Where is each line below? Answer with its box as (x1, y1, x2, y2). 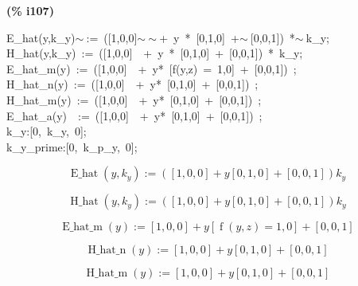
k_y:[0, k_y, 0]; (6, 123, 87, 139)
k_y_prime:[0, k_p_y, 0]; (6, 138, 138, 155)
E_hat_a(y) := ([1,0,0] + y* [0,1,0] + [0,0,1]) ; (6, 107, 263, 123)
